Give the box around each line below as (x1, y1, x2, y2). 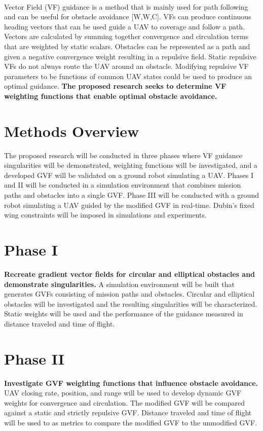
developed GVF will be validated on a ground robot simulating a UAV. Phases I (4, 169, 253, 180)
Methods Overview (4, 120, 139, 141)
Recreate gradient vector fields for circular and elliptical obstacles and (4, 268, 255, 279)
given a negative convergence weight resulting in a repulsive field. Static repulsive (4, 51, 256, 61)
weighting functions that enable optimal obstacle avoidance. (4, 90, 217, 101)
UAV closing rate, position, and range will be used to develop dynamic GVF (4, 387, 242, 398)
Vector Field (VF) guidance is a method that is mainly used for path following (4, 1, 248, 12)
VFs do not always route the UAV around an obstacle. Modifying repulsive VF (4, 61, 249, 71)
